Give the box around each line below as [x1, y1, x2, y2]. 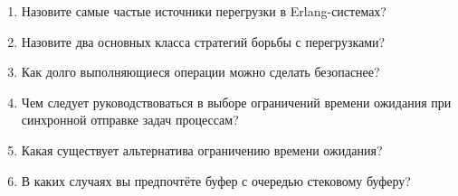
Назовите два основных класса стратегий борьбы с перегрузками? [21, 32, 386, 51]
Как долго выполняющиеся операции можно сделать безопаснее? [21, 62, 380, 81]
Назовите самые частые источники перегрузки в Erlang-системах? [21, 2, 386, 20]
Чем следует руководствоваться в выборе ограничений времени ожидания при [21, 92, 452, 111]
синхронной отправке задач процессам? [21, 110, 239, 129]
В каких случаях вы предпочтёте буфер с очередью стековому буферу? [21, 171, 411, 190]
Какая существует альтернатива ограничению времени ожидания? [21, 140, 383, 159]
